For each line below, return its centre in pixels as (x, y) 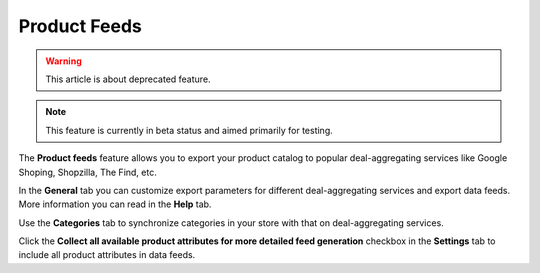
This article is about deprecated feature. (128, 79)
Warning (63, 61)
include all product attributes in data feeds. (107, 255)
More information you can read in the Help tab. (115, 204)
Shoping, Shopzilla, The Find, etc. (87, 172)
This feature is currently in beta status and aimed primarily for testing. (189, 130)
